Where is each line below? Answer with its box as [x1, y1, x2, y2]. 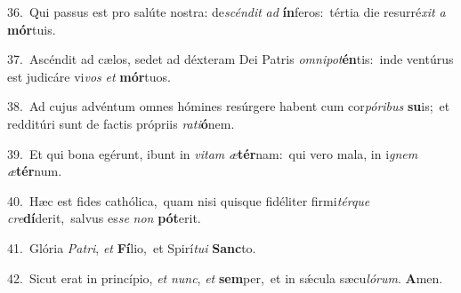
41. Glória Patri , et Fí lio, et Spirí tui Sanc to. [7, 238, 256, 257]
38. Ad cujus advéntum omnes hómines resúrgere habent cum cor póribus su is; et [7, 97, 450, 115]
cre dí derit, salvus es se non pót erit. [7, 209, 201, 227]
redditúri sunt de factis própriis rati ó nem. [7, 114, 235, 132]
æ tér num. [7, 162, 62, 180]
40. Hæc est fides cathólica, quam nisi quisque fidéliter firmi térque [7, 191, 370, 210]
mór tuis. [7, 20, 56, 38]
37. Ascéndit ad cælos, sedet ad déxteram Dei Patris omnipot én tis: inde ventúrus [7, 50, 454, 68]
